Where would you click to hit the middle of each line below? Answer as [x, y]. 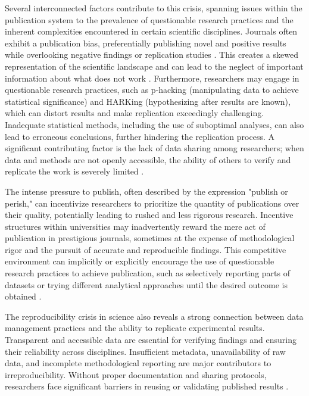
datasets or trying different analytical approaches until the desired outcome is [146, 284]
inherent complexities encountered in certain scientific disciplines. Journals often [151, 31]
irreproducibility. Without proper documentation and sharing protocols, [136, 374]
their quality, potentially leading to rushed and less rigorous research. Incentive [149, 215]
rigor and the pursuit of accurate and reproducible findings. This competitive [146, 249]
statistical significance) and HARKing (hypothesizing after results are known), [148, 101]
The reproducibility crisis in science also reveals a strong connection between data [154, 316]
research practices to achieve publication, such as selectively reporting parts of [147, 273]
